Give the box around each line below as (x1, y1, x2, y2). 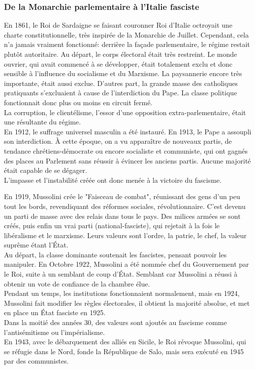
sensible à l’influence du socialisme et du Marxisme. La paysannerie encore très (4, 68, 242, 79)
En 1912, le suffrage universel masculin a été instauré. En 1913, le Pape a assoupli (4, 126, 252, 136)
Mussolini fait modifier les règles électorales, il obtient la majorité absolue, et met (4, 297, 250, 308)
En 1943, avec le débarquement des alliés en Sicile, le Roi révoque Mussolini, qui (4, 336, 246, 347)
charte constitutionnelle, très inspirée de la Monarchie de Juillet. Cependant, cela (4, 29, 249, 40)
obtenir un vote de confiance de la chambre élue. (4, 278, 150, 288)
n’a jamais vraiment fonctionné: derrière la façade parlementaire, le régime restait (4, 39, 250, 49)
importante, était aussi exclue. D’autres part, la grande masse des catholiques (4, 78, 238, 88)
